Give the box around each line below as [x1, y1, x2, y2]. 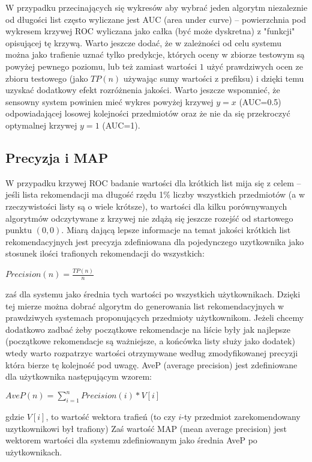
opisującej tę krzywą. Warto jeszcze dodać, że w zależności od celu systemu [5, 36, 282, 49]
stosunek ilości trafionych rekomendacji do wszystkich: [5, 247, 205, 260]
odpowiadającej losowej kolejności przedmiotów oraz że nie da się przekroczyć [5, 107, 290, 120]
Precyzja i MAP [5, 148, 109, 166]
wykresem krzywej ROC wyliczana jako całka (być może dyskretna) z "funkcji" [5, 25, 295, 37]
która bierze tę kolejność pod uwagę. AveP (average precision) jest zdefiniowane [5, 358, 298, 371]
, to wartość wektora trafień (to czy [46, 410, 176, 423]
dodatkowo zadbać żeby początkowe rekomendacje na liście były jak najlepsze [5, 323, 291, 335]
